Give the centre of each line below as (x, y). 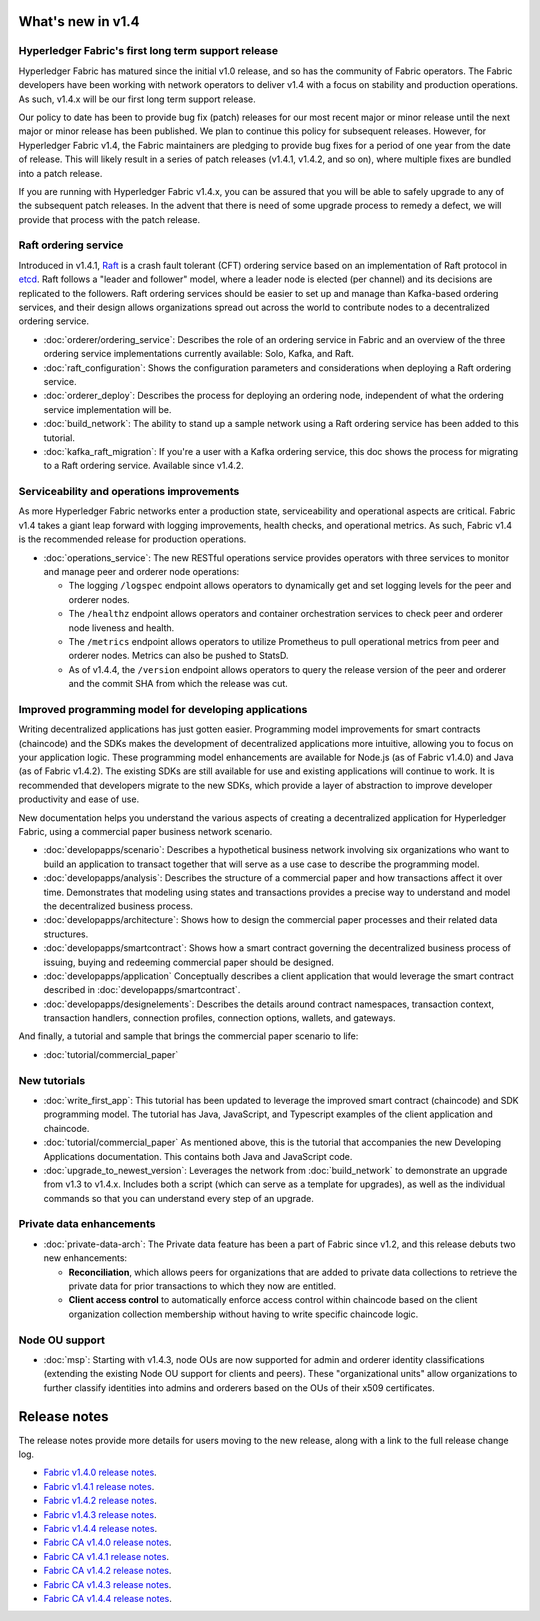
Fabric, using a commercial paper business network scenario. (145, 831)
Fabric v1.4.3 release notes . (100, 1514)
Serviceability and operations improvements (129, 492)
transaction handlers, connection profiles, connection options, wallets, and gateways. (219, 1018)
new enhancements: (85, 1258)
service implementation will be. (107, 409)
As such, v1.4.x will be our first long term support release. (137, 99)
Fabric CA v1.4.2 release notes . (107, 1571)
